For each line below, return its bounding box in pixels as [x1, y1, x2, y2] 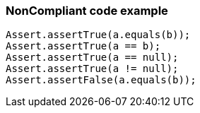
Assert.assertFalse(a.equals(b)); [6, 74, 196, 86]
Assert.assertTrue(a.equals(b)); [6, 29, 191, 41]
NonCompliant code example [6, 4, 168, 18]
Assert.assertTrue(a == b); [6, 40, 161, 52]
